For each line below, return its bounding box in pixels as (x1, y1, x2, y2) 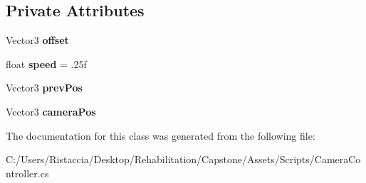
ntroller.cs (6, 165, 49, 180)
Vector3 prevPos (6, 80, 83, 95)
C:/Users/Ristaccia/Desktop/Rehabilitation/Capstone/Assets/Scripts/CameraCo (6, 152, 361, 167)
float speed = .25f (6, 56, 87, 71)
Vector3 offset (6, 33, 69, 48)
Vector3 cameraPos (6, 104, 96, 118)
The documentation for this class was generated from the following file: (6, 128, 315, 143)
